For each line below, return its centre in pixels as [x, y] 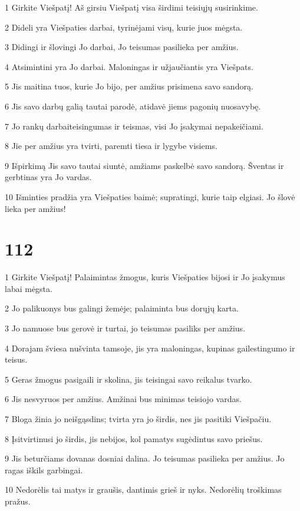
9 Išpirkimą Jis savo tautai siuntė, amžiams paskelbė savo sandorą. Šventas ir [144, 165]
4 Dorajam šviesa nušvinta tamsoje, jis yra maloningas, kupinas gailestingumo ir [150, 348]
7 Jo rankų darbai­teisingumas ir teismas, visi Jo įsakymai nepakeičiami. [134, 126]
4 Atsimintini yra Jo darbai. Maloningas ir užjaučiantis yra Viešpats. [129, 66]
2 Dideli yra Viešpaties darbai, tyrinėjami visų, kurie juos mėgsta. [124, 27]
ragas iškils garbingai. [44, 469]
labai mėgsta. [29, 288]
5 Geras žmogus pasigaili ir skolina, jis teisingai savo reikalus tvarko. [128, 379]
